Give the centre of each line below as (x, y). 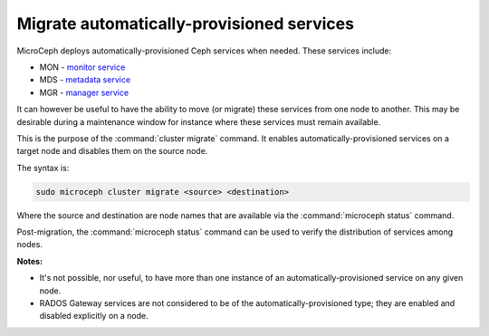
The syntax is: (43, 168)
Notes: (30, 261)
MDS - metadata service (85, 80)
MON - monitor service (82, 67)
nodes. (29, 245)
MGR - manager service (84, 92)
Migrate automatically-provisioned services (186, 24)
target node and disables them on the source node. (112, 151)
